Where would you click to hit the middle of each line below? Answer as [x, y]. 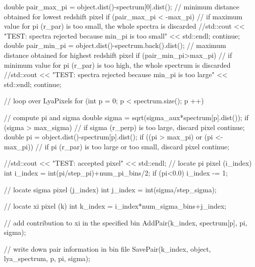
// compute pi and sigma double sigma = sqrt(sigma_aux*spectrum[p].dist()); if [126, 117]
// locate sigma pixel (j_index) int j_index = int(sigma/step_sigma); [110, 189]
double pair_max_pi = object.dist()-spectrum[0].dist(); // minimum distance [122, 6]
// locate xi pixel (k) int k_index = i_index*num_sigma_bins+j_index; [115, 206]
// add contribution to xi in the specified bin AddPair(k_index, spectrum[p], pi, [126, 222]
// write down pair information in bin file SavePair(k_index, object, [107, 248]
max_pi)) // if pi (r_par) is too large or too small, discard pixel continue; [117, 146]
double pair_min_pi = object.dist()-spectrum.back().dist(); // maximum [115, 45]
